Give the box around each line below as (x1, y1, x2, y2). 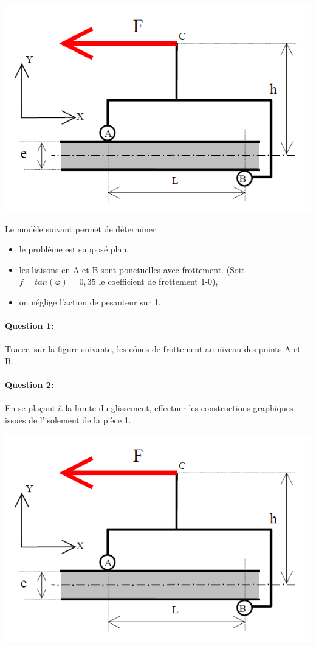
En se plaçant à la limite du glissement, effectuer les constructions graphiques (5, 401, 294, 414)
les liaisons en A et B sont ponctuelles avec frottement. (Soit (19, 263, 245, 276)
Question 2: (5, 378, 54, 391)
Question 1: (5, 319, 54, 332)
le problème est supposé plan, (19, 243, 129, 255)
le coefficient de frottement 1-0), (98, 275, 218, 288)
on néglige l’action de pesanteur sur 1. (19, 295, 161, 308)
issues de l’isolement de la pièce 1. (5, 413, 131, 426)
